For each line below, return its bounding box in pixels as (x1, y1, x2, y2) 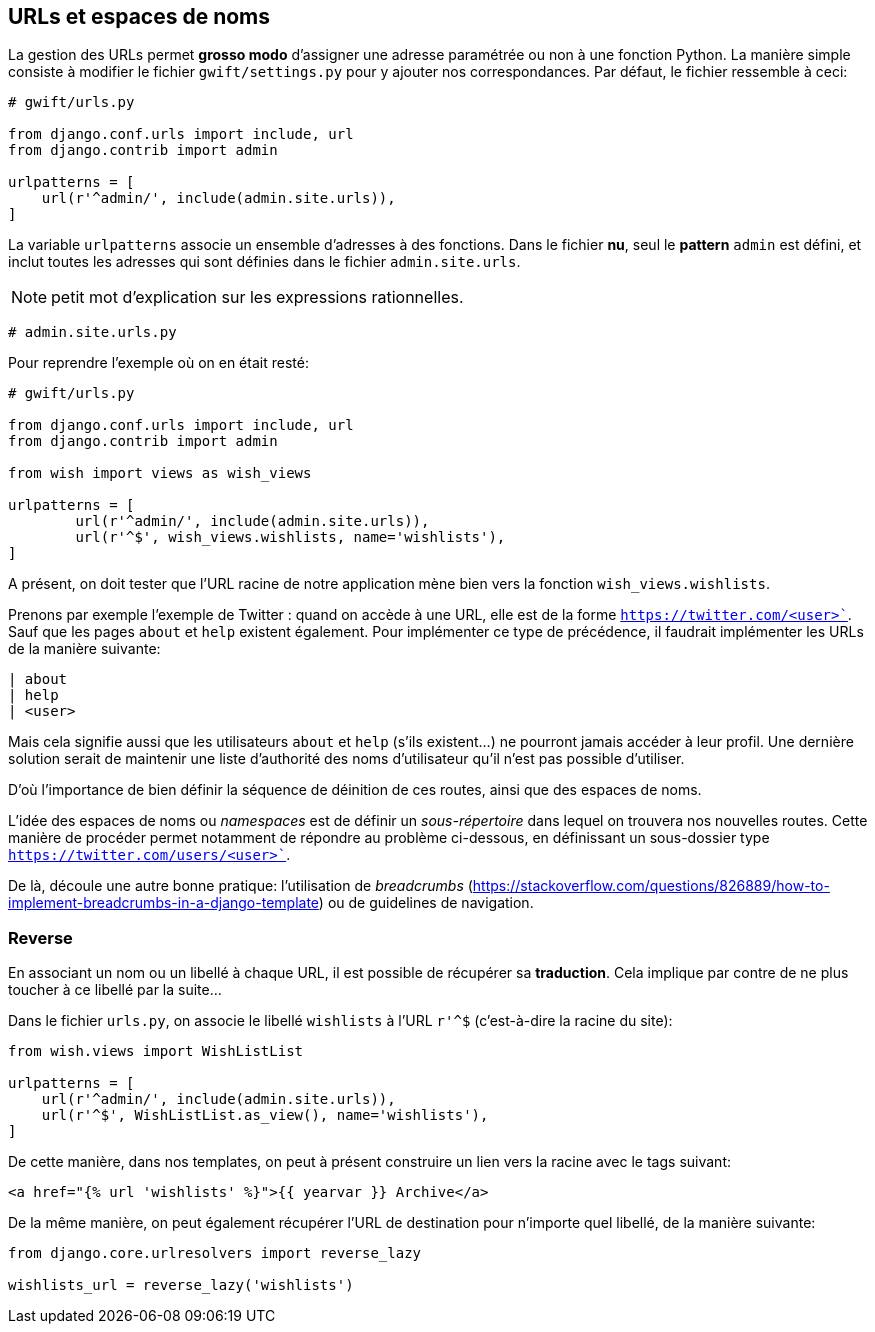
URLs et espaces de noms (8, 4, 271, 29)
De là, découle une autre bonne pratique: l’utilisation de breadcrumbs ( (8, 877, 473, 895)
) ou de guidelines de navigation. (318, 894, 534, 912)
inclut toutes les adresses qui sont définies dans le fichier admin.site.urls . (8, 253, 521, 271)
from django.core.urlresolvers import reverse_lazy (8, 1245, 422, 1262)
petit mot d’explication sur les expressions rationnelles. (51, 287, 464, 308)
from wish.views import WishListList (8, 1043, 304, 1060)
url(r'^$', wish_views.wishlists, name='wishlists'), (75, 529, 506, 546)
